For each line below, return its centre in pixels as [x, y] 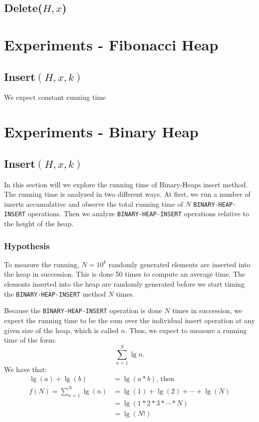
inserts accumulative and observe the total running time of [94, 204]
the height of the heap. [39, 223]
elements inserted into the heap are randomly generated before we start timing [124, 284]
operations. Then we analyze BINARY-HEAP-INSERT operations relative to [138, 213]
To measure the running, [42, 264]
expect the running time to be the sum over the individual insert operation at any [129, 320]
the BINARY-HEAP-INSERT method [55, 293]
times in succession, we [207, 310]
